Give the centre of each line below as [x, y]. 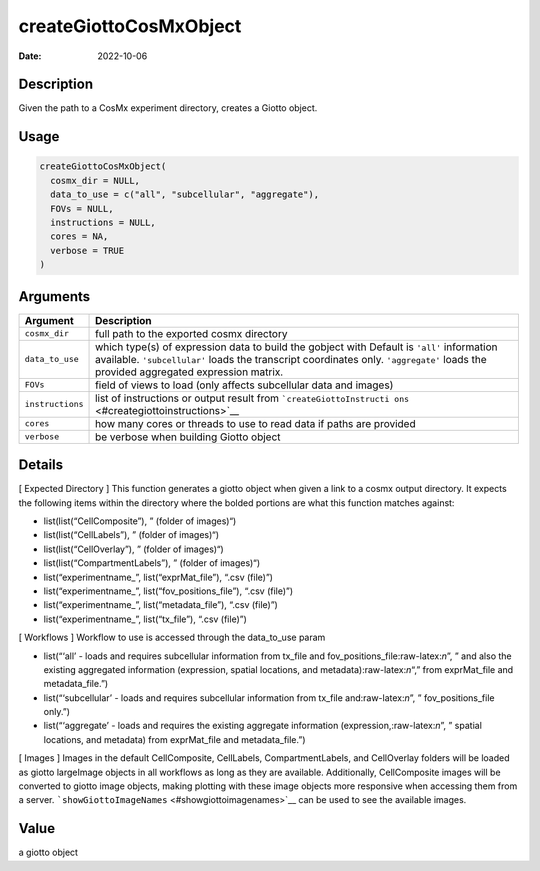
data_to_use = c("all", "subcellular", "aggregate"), [185, 194]
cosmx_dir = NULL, [95, 180]
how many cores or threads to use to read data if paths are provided [255, 423]
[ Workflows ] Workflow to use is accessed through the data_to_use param [172, 637]
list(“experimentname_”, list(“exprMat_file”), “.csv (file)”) [158, 577]
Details [41, 465]
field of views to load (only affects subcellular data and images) [244, 385]
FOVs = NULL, [82, 208]
